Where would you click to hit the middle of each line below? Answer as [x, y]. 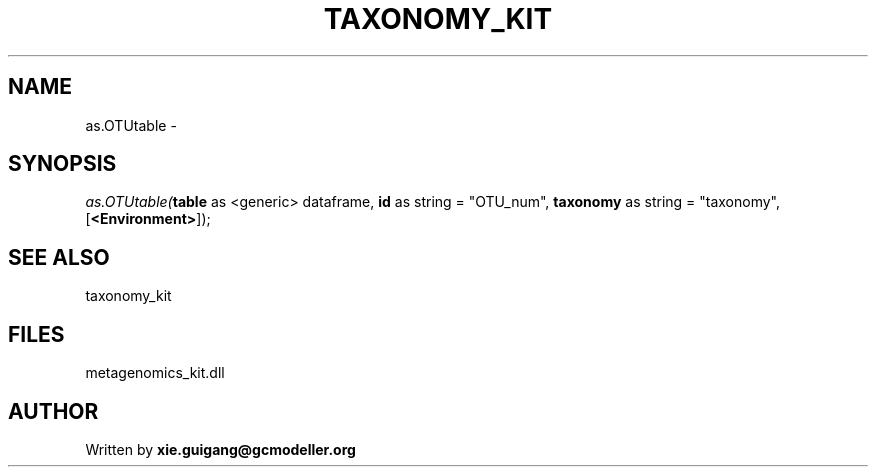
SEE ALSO [59, 257]
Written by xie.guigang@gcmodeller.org [220, 449]
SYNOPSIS [62, 164]
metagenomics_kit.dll [155, 373]
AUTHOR [53, 411]
